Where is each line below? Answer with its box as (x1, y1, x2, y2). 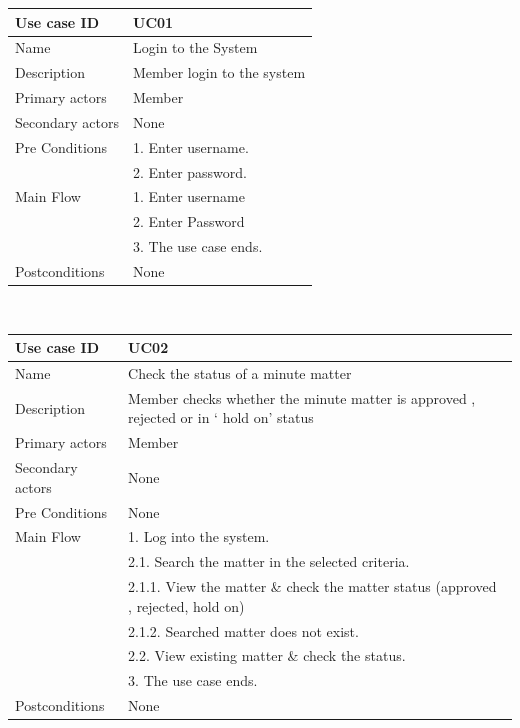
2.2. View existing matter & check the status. (128, 645, 406, 666)
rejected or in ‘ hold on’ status (128, 407, 314, 428)
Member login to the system (133, 62, 306, 83)
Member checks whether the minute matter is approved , (128, 387, 476, 408)
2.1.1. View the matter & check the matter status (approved (128, 576, 497, 597)
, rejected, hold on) (128, 595, 245, 616)
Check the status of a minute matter (128, 362, 352, 383)
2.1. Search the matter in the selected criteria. (128, 551, 410, 572)
